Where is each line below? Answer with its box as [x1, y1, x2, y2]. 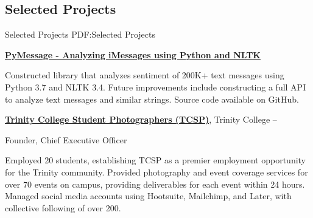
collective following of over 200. [5, 201, 121, 214]
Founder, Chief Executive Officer [5, 133, 127, 146]
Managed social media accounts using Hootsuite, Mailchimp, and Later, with [5, 189, 292, 202]
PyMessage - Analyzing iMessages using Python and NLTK [5, 48, 261, 61]
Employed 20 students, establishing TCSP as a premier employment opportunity [5, 154, 306, 166]
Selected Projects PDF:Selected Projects [5, 28, 155, 41]
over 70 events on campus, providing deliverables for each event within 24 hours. [5, 177, 305, 190]
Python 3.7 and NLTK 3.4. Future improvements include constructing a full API [5, 80, 306, 93]
